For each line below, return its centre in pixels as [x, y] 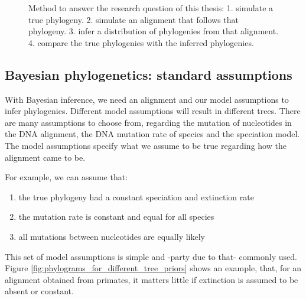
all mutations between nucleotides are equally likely [112, 236]
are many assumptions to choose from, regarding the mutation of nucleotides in [148, 122]
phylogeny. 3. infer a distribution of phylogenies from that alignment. [154, 31]
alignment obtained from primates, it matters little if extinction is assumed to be [152, 279]
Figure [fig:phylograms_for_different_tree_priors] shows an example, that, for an [153, 268]
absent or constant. [39, 291]
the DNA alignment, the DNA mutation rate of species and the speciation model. [152, 134]
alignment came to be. [45, 157]
